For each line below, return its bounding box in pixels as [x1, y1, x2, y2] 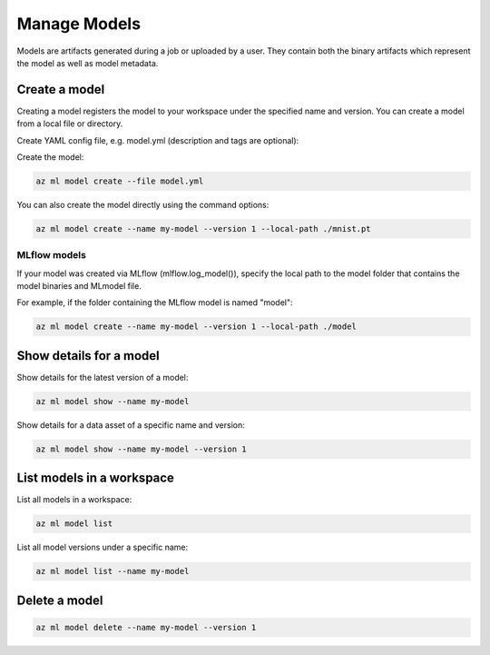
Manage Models [16, 14, 141, 34]
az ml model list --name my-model [35, 566, 190, 577]
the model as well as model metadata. [16, 57, 159, 68]
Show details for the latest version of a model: [16, 372, 189, 382]
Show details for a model [16, 348, 161, 363]
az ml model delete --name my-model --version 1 [35, 622, 257, 632]
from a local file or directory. [16, 118, 123, 129]
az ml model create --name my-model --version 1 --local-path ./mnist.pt [35, 223, 371, 233]
